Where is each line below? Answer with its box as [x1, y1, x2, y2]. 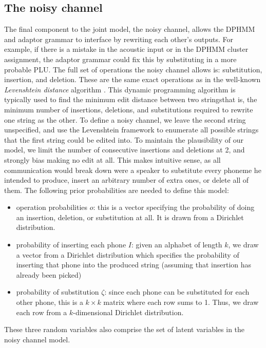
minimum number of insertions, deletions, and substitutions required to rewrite [4, 104, 253, 114]
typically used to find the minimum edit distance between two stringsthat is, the [4, 94, 257, 105]
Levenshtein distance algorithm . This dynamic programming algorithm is [4, 84, 236, 94]
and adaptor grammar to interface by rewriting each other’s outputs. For [4, 33, 233, 44]
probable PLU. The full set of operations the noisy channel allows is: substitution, [4, 64, 262, 74]
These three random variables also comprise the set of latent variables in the [4, 324, 245, 335]
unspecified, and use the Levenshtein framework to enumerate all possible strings [4, 124, 259, 135]
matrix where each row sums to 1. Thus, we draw [103, 297, 259, 307]
